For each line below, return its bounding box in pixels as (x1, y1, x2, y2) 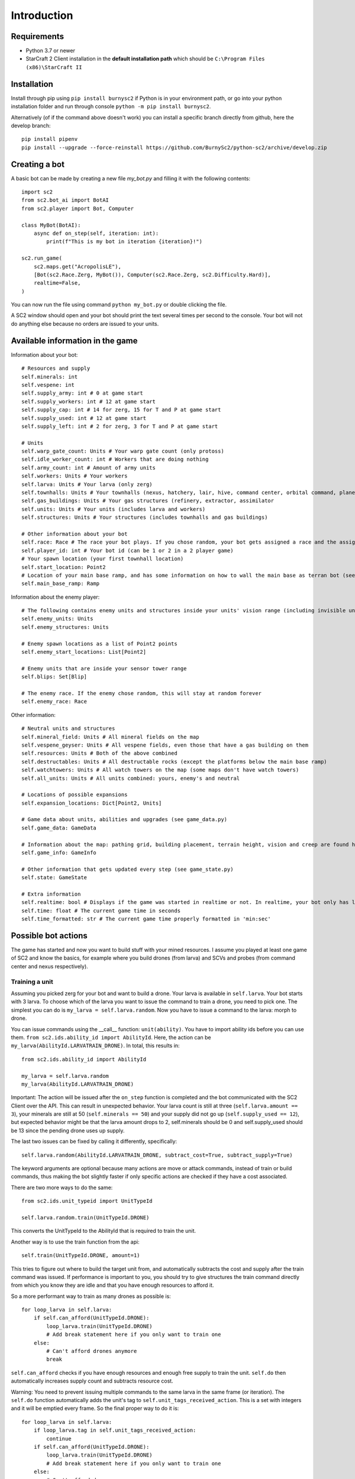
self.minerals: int (21, 373, 78, 380)
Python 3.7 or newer (25, 47, 75, 54)
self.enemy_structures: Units (21, 624, 109, 630)
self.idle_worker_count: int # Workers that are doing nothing (21, 456, 209, 463)
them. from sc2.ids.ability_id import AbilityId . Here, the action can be (11, 1034, 211, 1041)
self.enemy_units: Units (21, 615, 93, 622)
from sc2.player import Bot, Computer (21, 205, 134, 212)
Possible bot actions (11, 931, 88, 941)
